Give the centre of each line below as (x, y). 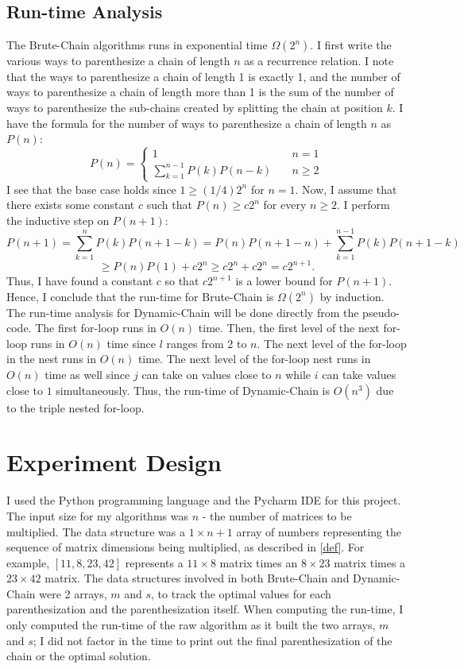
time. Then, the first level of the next (289, 328)
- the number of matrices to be (277, 515)
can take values (359, 375)
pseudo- (381, 312)
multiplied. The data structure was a (96, 531)
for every (285, 205)
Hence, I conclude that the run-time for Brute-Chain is (140, 296)
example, (28, 562)
